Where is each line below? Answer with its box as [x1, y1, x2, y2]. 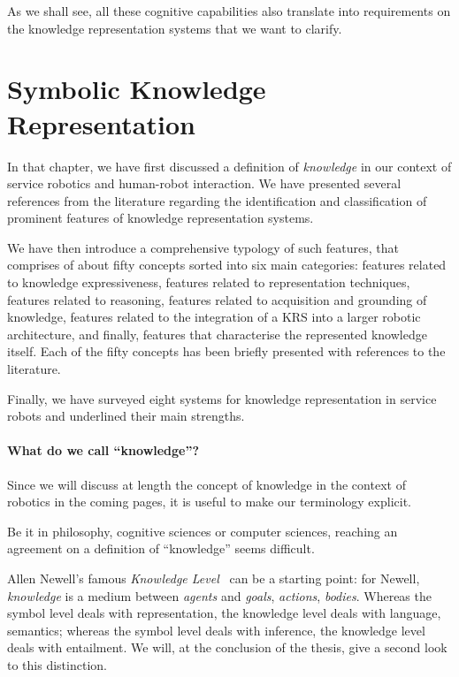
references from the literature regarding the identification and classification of [7, 191, 427, 209]
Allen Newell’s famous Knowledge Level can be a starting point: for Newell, [7, 568, 420, 587]
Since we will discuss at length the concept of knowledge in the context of [7, 475, 406, 493]
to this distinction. [7, 655, 107, 673]
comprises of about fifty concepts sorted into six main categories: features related [7, 255, 447, 274]
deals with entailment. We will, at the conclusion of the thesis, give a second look [7, 638, 448, 657]
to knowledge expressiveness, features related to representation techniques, [7, 273, 410, 292]
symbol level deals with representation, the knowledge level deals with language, [7, 604, 441, 622]
